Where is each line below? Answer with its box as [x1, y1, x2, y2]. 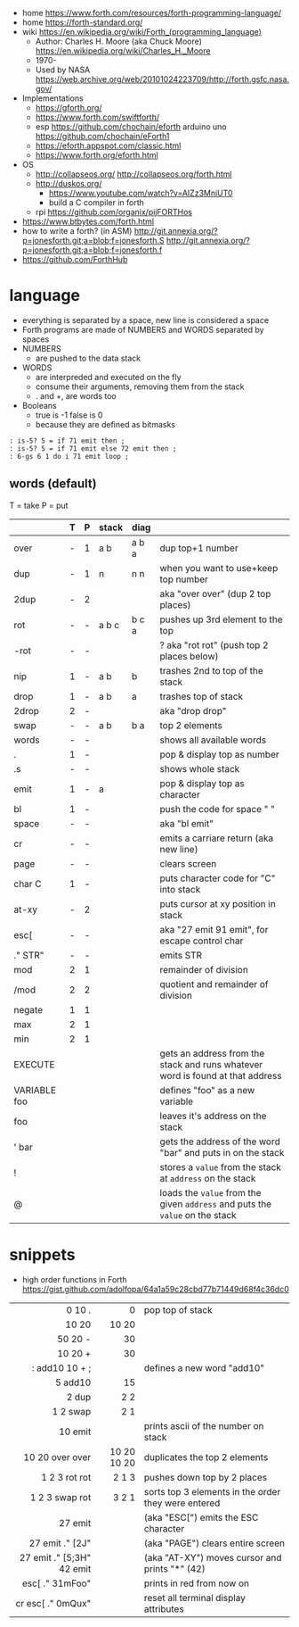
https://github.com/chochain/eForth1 [35, 131, 170, 141]
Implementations [21, 93, 85, 104]
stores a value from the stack [159, 1160, 282, 1173]
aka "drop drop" [159, 704, 227, 717]
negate [13, 1003, 43, 1016]
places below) [159, 650, 220, 662]
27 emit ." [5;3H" [19, 1551, 92, 1564]
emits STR [159, 949, 203, 961]
